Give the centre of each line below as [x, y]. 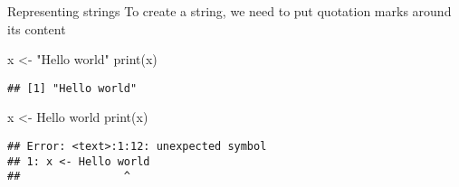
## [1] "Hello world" [72, 88]
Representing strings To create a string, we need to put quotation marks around [229, 11]
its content [37, 28]
